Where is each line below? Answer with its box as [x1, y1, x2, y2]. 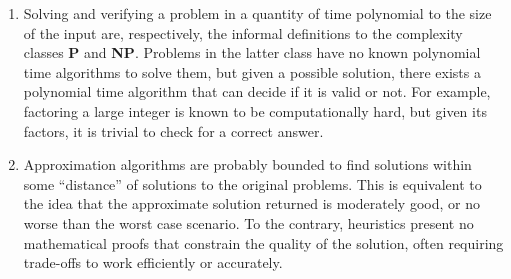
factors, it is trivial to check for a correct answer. [23, 120, 324, 141]
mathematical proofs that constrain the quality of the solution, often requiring [23, 232, 504, 253]
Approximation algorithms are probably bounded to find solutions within [23, 154, 472, 175]
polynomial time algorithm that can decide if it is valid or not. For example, [23, 81, 491, 102]
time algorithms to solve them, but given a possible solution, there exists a [23, 61, 481, 82]
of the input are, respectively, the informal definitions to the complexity [23, 22, 463, 43]
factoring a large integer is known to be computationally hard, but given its [23, 100, 487, 121]
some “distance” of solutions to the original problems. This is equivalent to [23, 173, 482, 194]
